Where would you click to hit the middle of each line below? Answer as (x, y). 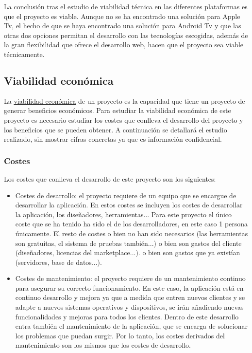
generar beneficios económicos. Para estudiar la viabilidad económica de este (118, 110)
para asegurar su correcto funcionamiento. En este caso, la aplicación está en (129, 288)
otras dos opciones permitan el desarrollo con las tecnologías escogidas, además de (126, 35)
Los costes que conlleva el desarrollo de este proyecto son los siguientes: (110, 178)
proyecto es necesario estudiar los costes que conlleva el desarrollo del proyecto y (124, 120)
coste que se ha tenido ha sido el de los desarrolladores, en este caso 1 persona (132, 224)
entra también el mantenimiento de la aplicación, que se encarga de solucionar (131, 326)
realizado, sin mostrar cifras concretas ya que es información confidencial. (113, 139)
